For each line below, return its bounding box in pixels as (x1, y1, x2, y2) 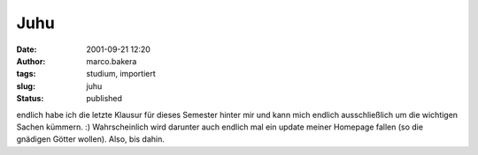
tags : (16, 69, 36, 79)
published (86, 93, 123, 104)
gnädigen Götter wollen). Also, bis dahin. (16, 134, 166, 144)
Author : (16, 55, 46, 66)
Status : (16, 93, 44, 104)
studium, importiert (86, 69, 157, 79)
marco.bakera (86, 55, 137, 66)
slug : (16, 80, 35, 92)
